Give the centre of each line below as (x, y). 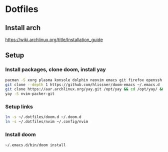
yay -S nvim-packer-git (30, 94)
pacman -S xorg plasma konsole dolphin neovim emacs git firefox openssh (84, 80)
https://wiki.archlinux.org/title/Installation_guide (54, 39)
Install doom (20, 134)
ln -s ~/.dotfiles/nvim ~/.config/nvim (47, 122)
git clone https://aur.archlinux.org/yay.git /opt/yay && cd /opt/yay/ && (85, 89)
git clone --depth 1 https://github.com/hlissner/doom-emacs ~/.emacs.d (82, 84)
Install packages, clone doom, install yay (55, 69)
